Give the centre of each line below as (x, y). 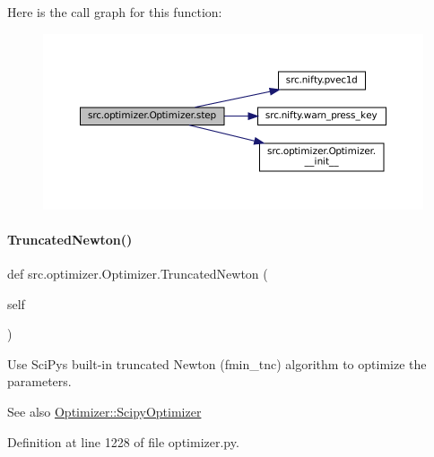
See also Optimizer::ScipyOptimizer (104, 411)
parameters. (39, 381)
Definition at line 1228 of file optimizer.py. (123, 441)
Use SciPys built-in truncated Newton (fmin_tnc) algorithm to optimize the (217, 363)
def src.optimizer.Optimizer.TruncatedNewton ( (138, 273)
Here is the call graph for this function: (115, 12)
